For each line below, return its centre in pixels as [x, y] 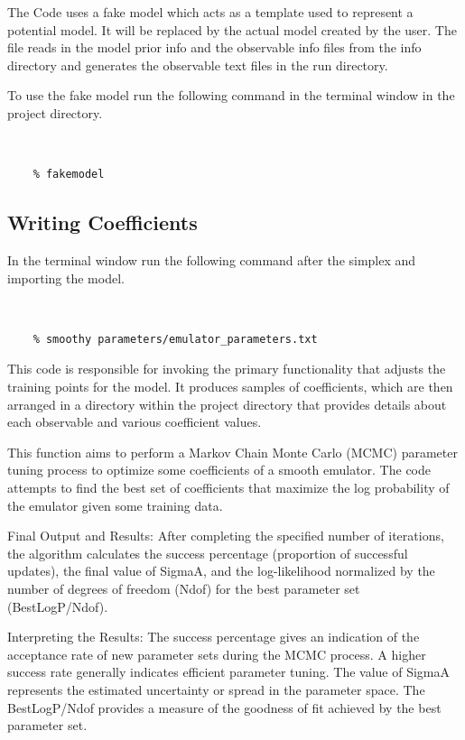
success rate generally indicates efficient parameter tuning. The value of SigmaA [229, 672]
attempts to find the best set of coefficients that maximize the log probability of [228, 488]
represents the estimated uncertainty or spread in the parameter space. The [216, 689]
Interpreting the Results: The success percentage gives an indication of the [214, 637]
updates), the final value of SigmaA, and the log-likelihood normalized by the [221, 571]
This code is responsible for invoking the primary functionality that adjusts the [227, 369]
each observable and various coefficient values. [135, 422]
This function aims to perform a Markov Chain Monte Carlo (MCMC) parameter [232, 452]
